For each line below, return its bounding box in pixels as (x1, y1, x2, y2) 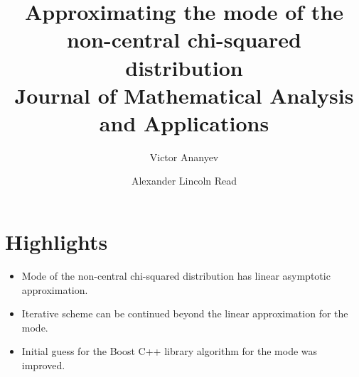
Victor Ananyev (149, 149, 219, 164)
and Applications (99, 108, 269, 137)
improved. (21, 357, 65, 372)
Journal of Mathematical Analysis (14, 80, 354, 109)
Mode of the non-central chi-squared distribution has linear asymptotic (21, 268, 331, 283)
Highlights (5, 227, 108, 256)
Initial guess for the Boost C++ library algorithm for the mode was (21, 344, 318, 359)
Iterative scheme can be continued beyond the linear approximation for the (21, 306, 348, 321)
